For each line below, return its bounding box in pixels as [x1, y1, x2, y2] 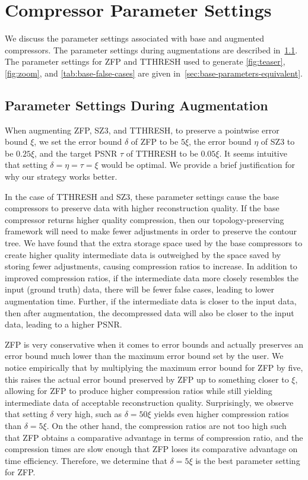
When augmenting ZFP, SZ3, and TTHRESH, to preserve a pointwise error [5, 123, 280, 136]
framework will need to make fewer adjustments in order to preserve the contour [5, 225, 297, 237]
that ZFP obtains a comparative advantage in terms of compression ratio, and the [5, 431, 303, 443]
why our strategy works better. [5, 170, 118, 183]
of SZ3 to [261, 135, 295, 148]
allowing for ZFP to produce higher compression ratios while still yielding [5, 384, 272, 397]
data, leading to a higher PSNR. [5, 318, 122, 330]
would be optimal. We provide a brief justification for [101, 158, 295, 171]
